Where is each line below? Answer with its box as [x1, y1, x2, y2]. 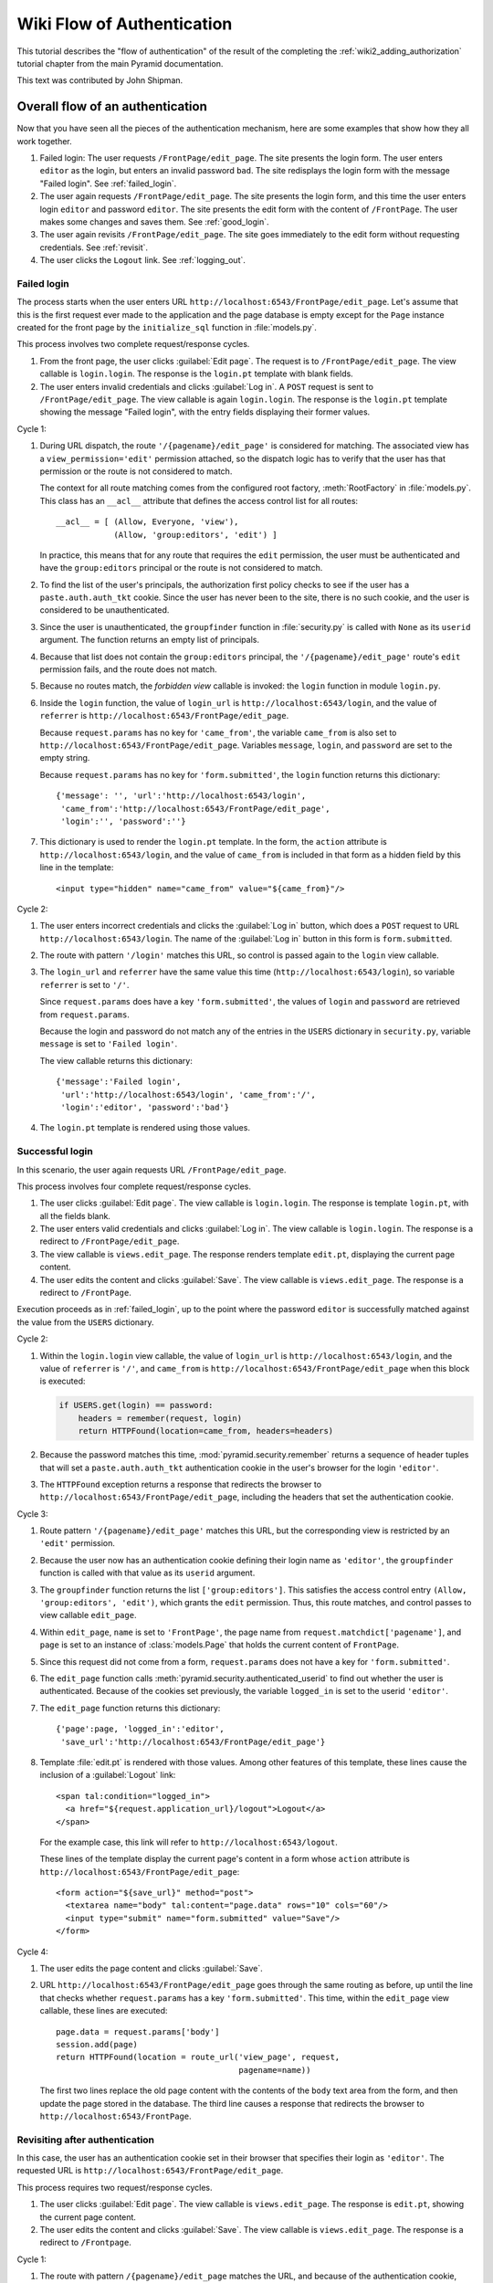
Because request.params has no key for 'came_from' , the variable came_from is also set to [39, 727, 397, 738]
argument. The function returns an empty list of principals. [39, 635, 260, 646]
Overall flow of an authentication [16, 99, 207, 114]
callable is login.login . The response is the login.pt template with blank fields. [39, 368, 353, 379]
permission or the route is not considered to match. [39, 466, 233, 477]
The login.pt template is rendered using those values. [39, 1122, 251, 1133]
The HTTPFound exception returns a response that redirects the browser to [39, 1478, 322, 1489]
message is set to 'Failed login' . [39, 1038, 178, 1049]
